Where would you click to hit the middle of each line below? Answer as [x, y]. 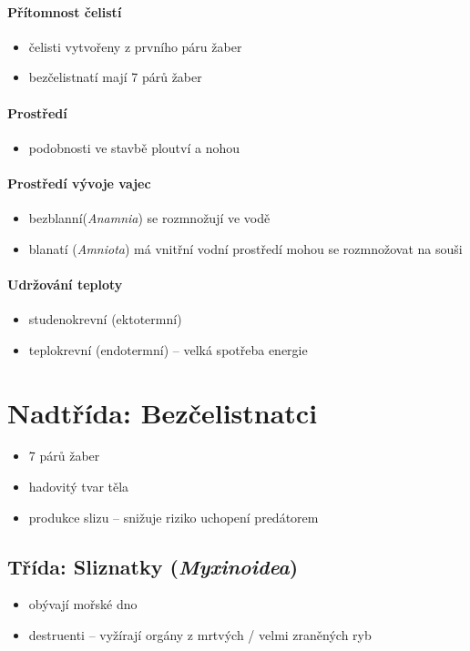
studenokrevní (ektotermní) [105, 319]
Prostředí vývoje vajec [79, 183]
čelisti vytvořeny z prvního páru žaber [135, 46]
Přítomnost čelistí [65, 11]
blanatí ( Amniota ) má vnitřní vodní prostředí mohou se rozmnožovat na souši [245, 248]
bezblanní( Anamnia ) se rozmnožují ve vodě [149, 218]
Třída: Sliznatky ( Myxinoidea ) [153, 566]
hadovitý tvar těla [79, 487]
